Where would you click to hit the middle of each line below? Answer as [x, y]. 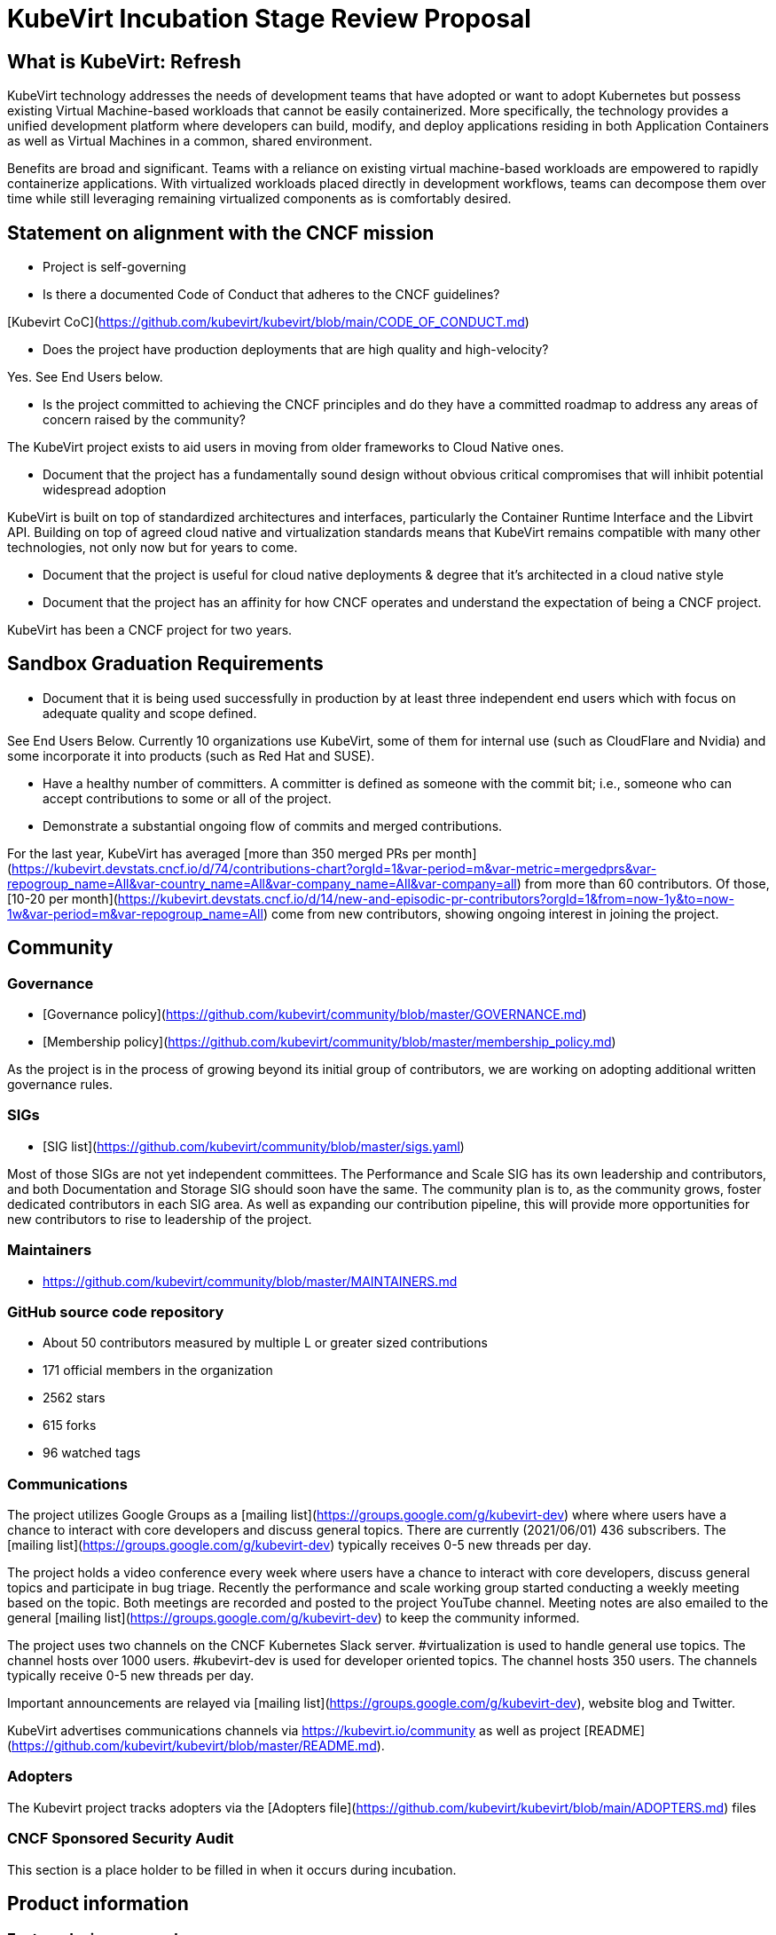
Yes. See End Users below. [85, 377]
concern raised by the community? [144, 420]
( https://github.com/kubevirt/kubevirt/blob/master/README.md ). [196, 1746]
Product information [98, 1903]
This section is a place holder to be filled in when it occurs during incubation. [232, 1869]
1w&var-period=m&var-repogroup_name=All [135, 913]
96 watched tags [92, 1453]
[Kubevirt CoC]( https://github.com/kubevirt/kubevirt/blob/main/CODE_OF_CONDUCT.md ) [268, 322]
